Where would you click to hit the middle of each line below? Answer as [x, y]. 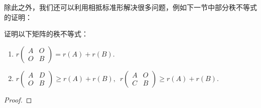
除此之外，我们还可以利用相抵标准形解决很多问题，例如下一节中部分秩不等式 [130, 7]
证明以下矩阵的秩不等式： [46, 34]
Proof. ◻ [18, 99]
